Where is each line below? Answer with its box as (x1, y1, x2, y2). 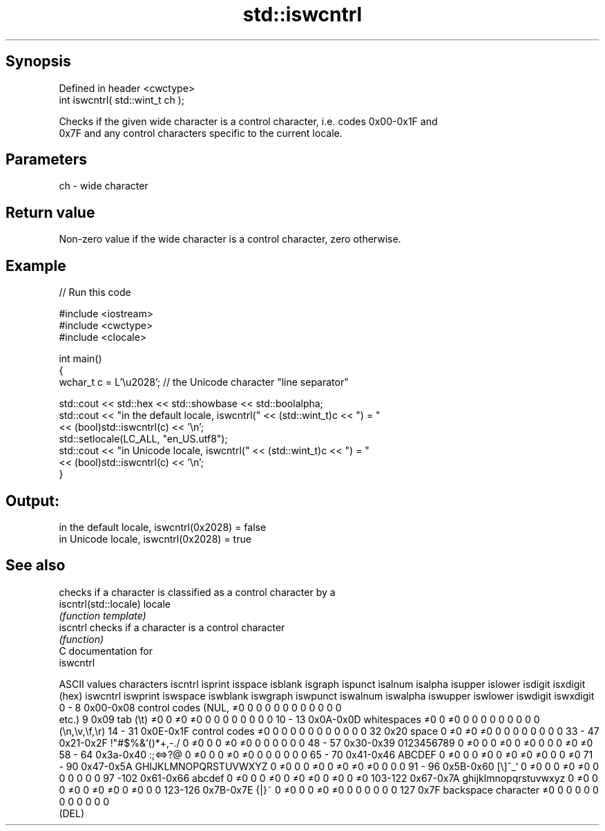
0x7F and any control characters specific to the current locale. (59, 127, 343, 139)
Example (6, 256, 66, 274)
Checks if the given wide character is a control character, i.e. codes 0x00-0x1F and (59, 115, 438, 127)
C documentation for (59, 644, 153, 657)
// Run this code (59, 286, 131, 299)
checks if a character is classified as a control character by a (59, 586, 336, 598)
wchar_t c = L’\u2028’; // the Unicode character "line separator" (59, 376, 349, 389)
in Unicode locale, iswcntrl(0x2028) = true (59, 532, 251, 545)
